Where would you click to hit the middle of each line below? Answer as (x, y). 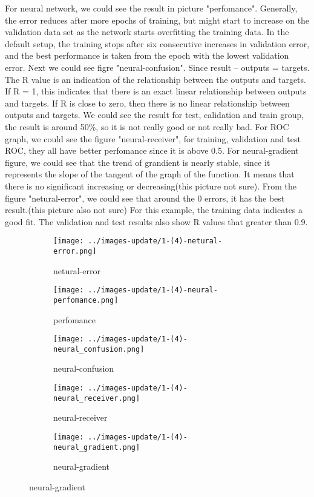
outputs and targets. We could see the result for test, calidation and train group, (155, 115)
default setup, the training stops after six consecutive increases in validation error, (157, 43)
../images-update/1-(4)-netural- (155, 241)
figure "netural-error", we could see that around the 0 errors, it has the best (145, 198)
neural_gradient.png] (97, 447)
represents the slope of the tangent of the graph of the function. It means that (150, 174)
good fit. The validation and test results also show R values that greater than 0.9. (156, 221)
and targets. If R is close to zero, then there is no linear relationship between (147, 103)
